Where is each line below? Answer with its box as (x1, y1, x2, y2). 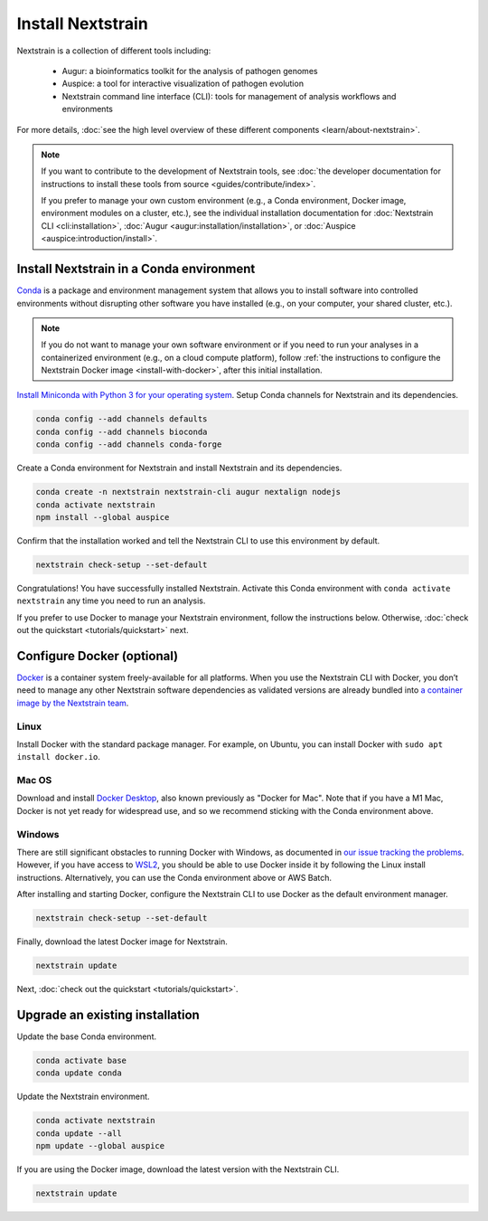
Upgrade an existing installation (16, 1007, 201, 1022)
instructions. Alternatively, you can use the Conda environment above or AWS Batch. (16, 872, 333, 883)
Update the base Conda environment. (16, 1031, 157, 1042)
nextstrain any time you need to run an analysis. (16, 595, 206, 606)
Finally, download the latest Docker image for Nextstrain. (16, 936, 228, 947)
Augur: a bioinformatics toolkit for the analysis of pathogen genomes (61, 65, 318, 76)
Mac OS (16, 774, 52, 787)
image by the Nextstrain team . (16, 697, 129, 708)
